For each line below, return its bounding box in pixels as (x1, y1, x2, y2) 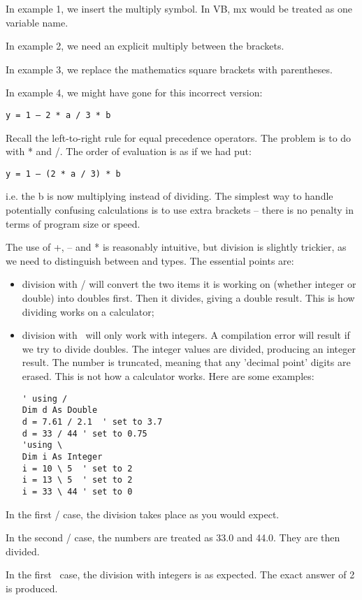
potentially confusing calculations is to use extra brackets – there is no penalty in (6, 203, 354, 217)
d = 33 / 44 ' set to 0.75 (22, 428, 147, 439)
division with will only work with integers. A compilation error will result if (22, 328, 350, 342)
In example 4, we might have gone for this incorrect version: (6, 85, 263, 100)
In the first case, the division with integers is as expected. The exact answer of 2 (6, 567, 355, 582)
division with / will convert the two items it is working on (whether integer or (22, 277, 356, 291)
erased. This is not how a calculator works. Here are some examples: (22, 369, 314, 383)
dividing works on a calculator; (22, 304, 154, 319)
